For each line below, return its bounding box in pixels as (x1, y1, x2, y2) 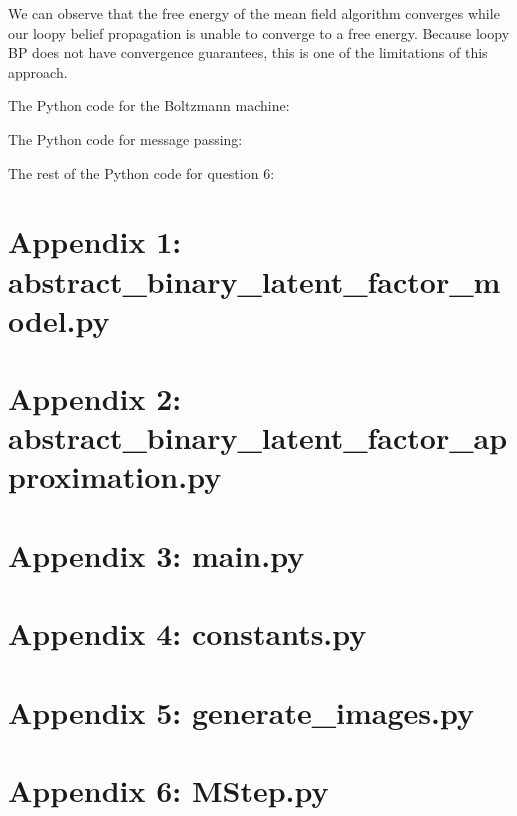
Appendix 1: (8, 221, 182, 262)
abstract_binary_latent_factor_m (8, 260, 501, 301)
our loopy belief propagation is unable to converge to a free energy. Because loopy (8, 22, 510, 43)
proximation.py (8, 456, 222, 497)
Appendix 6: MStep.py (8, 769, 329, 810)
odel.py (8, 299, 110, 340)
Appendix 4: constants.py (8, 613, 367, 654)
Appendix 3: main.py (8, 534, 305, 575)
